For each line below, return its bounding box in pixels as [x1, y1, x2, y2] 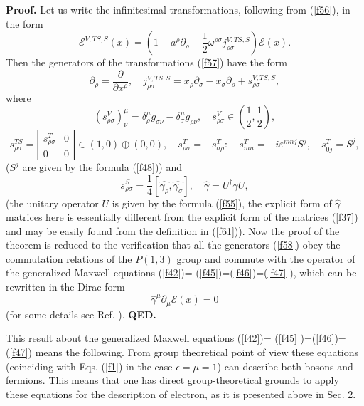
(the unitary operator [6, 195, 99, 210]
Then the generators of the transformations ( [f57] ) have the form [6, 55, 287, 70]
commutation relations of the [6, 251, 132, 266]
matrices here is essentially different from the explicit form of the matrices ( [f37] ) [6, 209, 358, 224]
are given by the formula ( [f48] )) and [22, 160, 183, 175]
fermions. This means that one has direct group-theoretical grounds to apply [6, 373, 339, 387]
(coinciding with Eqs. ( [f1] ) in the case [6, 358, 173, 373]
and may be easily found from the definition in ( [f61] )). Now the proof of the [6, 223, 340, 238]
